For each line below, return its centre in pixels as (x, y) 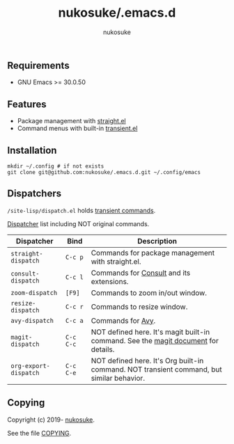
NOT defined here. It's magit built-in (150, 332)
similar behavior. (118, 378)
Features (27, 104)
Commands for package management (153, 253)
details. (103, 349)
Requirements (38, 65)
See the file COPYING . (39, 433)
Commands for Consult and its (141, 273)
